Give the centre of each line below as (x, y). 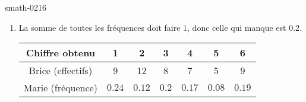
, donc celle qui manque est (237, 27)
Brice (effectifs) (61, 71)
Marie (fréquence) (60, 88)
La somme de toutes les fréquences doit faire (100, 27)
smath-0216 (26, 7)
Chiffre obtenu (61, 53)
